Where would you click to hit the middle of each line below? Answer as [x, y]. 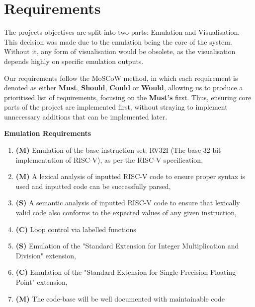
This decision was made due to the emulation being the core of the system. [118, 41]
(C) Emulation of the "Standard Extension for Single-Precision [112, 272]
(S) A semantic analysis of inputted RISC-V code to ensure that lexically [128, 203]
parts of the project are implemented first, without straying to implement [116, 107]
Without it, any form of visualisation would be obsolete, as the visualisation [120, 51]
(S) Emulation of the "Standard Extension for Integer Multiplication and [127, 246]
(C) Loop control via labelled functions [76, 229]
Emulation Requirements [48, 133]
